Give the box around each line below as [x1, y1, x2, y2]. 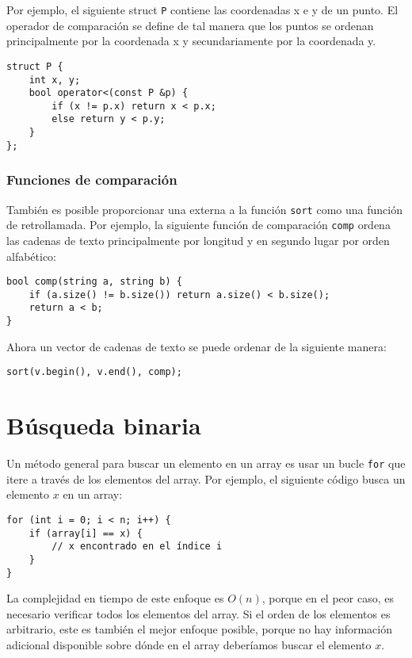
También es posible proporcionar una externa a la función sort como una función [6, 201, 402, 217]
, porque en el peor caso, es [261, 590, 394, 606]
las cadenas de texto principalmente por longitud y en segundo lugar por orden [6, 231, 390, 248]
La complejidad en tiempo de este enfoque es [6, 590, 224, 606]
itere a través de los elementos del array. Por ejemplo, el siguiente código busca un [6, 470, 406, 487]
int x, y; [29, 74, 81, 86]
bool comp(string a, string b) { [6, 276, 182, 288]
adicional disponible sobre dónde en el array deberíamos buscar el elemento [6, 637, 372, 653]
